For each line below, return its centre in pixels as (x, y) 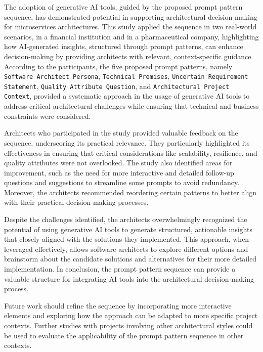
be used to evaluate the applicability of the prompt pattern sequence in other (124, 335)
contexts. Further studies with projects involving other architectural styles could (128, 325)
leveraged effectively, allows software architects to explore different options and (126, 249)
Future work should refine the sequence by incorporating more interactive (118, 305)
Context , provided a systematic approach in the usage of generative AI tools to (127, 96)
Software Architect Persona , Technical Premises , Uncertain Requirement (126, 76)
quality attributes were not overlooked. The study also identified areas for (118, 163)
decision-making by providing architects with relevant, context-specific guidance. (129, 56)
